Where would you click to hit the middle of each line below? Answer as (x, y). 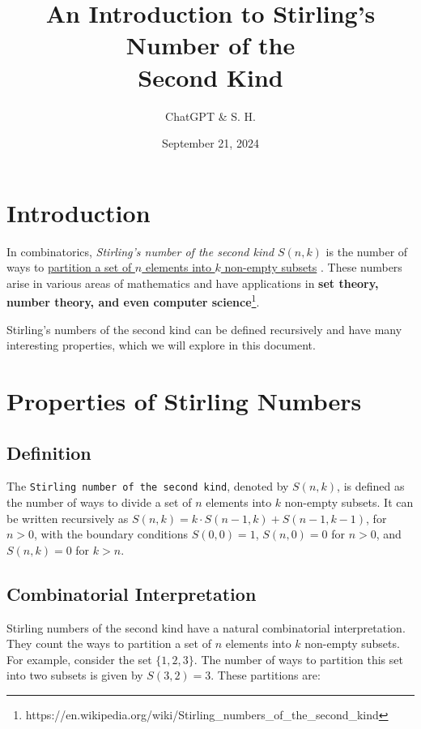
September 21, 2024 (210, 143)
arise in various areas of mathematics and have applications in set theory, (193, 283)
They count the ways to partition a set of (109, 643)
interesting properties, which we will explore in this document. (161, 345)
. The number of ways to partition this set (298, 659)
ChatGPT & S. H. (210, 116)
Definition (49, 452)
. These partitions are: (266, 675)
